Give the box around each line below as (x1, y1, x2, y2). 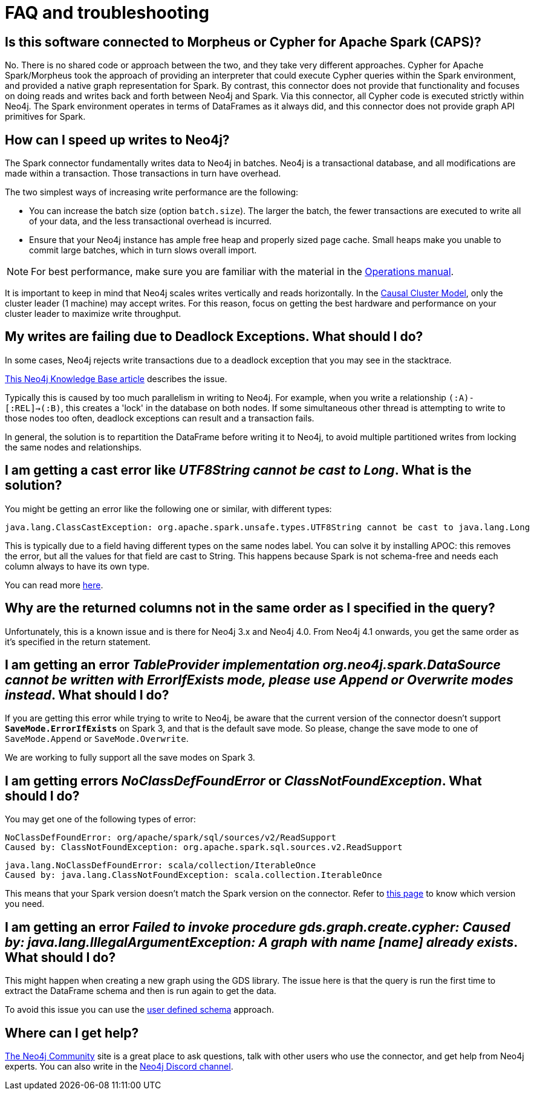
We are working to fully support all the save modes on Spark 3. (5, 752, 255, 763)
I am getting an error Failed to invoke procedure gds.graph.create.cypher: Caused (5, 919, 510, 935)
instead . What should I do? (5, 687, 169, 703)
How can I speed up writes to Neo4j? (5, 132, 230, 148)
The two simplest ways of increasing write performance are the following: (5, 187, 299, 198)
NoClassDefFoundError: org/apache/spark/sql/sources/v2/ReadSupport (5, 833, 336, 843)
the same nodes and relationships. (5, 441, 142, 452)
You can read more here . (5, 579, 103, 590)
